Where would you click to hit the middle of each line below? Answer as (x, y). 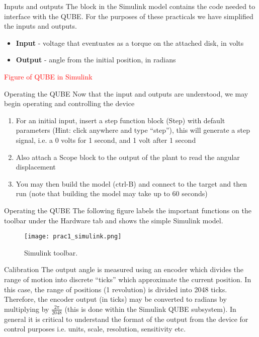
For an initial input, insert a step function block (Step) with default (120, 120)
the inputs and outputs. (40, 26)
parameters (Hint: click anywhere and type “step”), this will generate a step (133, 130)
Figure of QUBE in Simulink (48, 76)
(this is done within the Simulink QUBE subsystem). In (150, 309)
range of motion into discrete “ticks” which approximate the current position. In (128, 279)
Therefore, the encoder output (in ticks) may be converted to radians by (115, 299)
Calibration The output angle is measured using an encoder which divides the (124, 269)
